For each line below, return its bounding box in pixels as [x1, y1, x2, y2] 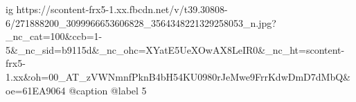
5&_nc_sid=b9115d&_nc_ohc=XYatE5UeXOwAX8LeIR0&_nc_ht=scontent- [6, 42, 345, 57]
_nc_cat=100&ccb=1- [6, 29, 103, 43]
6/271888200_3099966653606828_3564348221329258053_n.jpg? [6, 15, 276, 30]
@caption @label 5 [69, 83, 147, 97]
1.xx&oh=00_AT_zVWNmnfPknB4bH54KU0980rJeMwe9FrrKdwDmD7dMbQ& [6, 69, 350, 83]
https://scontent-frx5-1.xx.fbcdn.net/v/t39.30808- [16, 2, 228, 16]
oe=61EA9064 [6, 83, 66, 97]
